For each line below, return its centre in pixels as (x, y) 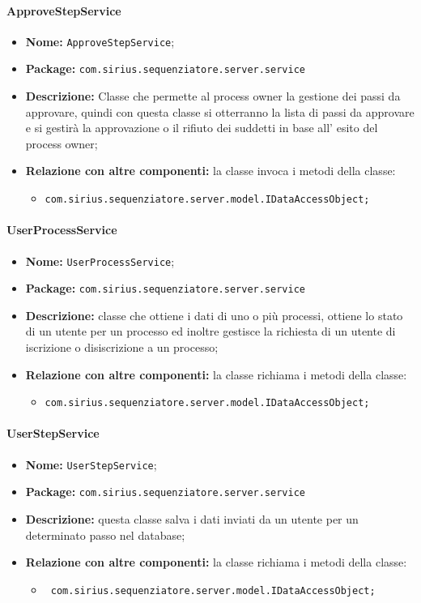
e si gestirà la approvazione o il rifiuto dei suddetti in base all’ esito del (202, 128)
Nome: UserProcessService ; (100, 261)
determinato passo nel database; (105, 535)
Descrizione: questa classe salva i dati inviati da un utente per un (192, 518)
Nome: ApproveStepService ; (100, 41)
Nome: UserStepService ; (91, 464)
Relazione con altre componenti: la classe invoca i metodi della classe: (210, 171)
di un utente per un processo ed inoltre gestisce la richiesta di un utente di (210, 331)
